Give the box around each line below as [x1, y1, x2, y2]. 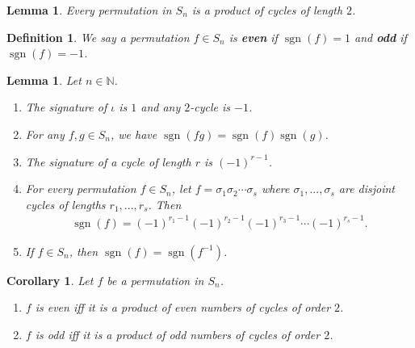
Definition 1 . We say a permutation [6, 28, 190, 45]
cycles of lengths [25, 195, 106, 212]
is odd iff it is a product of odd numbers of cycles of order [35, 326, 321, 343]
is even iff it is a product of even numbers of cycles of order [35, 299, 331, 316]
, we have [110, 125, 157, 142]
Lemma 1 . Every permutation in [6, 2, 172, 18]
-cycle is [190, 99, 231, 115]
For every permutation [25, 180, 136, 197]
